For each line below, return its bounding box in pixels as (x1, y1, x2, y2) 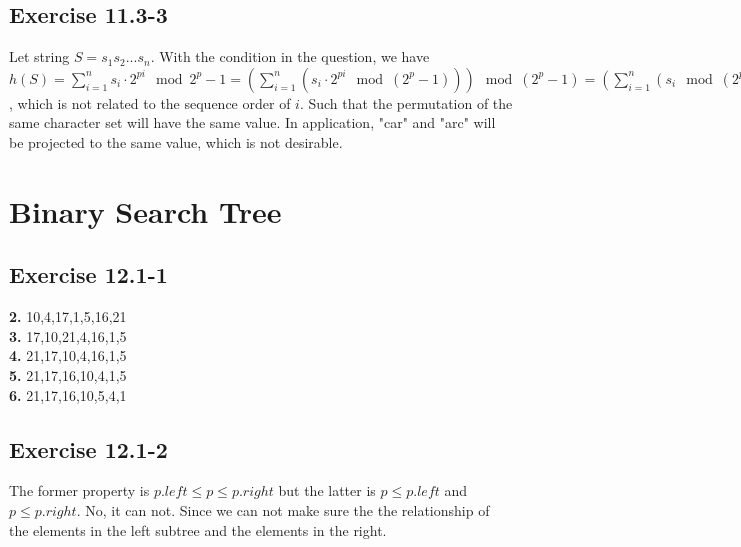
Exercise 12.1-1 (9, 259, 168, 290)
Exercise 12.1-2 (9, 433, 168, 464)
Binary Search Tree (9, 190, 282, 231)
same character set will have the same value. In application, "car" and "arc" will (9, 112, 496, 133)
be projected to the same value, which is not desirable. (9, 131, 343, 152)
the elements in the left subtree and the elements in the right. (9, 519, 387, 540)
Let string (9, 46, 70, 67)
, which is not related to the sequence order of (9, 92, 291, 113)
